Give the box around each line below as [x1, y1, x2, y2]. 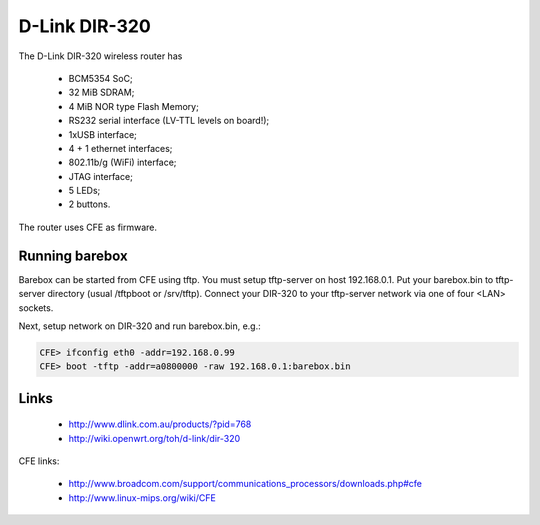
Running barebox [18, 247, 129, 264]
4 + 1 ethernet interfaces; [68, 142, 173, 154]
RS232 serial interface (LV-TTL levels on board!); [68, 115, 270, 127]
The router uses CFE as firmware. [18, 221, 158, 233]
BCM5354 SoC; [68, 72, 134, 84]
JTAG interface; [68, 170, 134, 182]
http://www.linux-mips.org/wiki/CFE [68, 491, 217, 504]
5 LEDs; [68, 185, 101, 197]
